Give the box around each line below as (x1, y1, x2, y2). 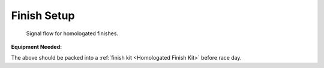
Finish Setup (11, 9, 75, 22)
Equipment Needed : (11, 43, 62, 50)
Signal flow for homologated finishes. (26, 30, 119, 37)
